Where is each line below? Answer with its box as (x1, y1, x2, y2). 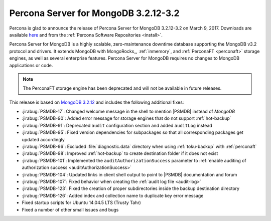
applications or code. (9, 62, 53, 68)
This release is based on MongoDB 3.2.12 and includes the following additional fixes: (9, 99, 184, 105)
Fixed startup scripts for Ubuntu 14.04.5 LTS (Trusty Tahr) (22, 199, 142, 205)
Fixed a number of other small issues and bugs (22, 206, 119, 212)
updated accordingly (22, 136, 65, 142)
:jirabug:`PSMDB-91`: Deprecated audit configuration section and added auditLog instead (22, 122, 213, 128)
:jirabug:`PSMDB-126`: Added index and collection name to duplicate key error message (22, 192, 204, 198)
